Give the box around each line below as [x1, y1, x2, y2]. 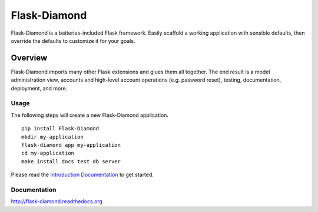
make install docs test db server [21, 158, 121, 164]
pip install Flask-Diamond [21, 125, 100, 132]
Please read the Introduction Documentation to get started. [11, 171, 154, 179]
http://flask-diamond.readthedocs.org [11, 198, 103, 205]
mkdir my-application [21, 133, 84, 140]
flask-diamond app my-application [21, 142, 121, 148]
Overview [11, 53, 48, 63]
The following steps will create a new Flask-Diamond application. [11, 112, 169, 119]
